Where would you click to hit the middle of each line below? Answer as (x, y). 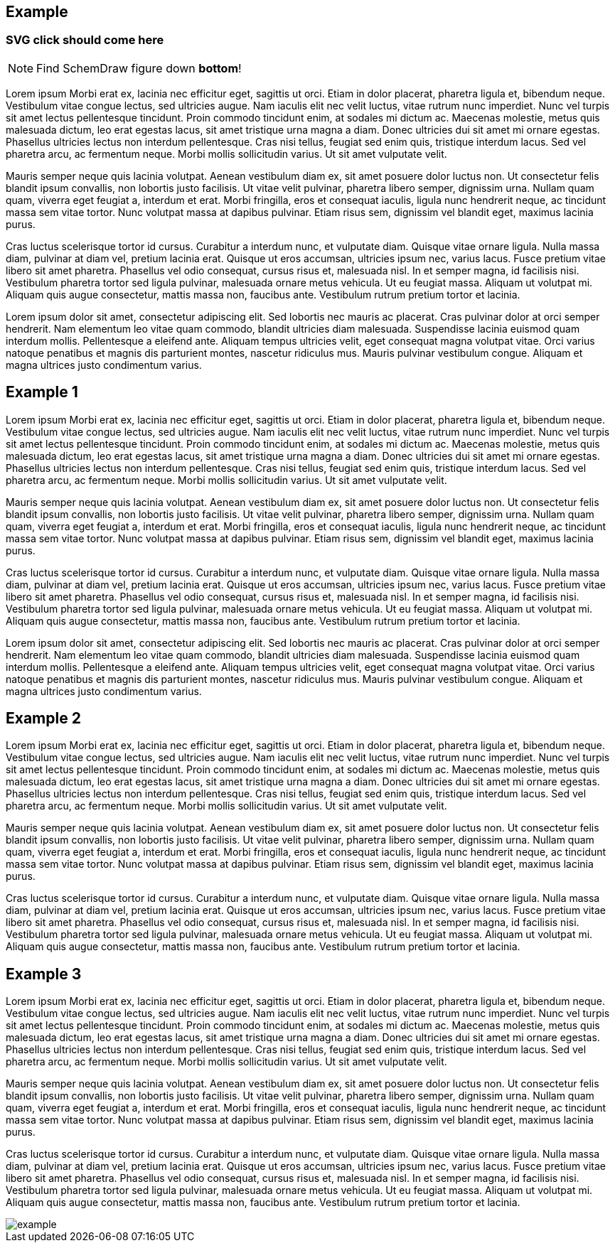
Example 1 (42, 392)
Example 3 (44, 974)
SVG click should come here (85, 40)
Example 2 (43, 719)
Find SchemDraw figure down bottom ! (139, 68)
